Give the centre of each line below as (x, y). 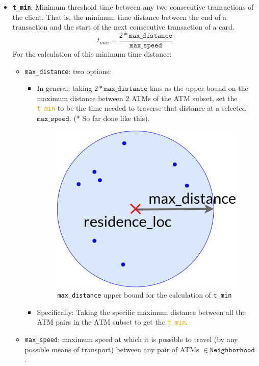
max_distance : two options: (68, 71)
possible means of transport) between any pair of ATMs (112, 349)
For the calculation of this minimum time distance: (92, 53)
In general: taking (64, 88)
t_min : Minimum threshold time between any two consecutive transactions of (133, 7)
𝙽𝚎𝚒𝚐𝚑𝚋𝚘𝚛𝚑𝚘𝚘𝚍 (232, 350)
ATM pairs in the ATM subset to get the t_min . (112, 322)
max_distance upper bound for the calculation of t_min (145, 295)
